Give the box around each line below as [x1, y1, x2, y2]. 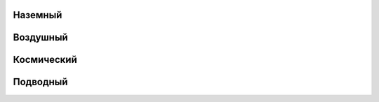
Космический [13, 54, 77, 66]
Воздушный [13, 31, 68, 43]
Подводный [13, 76, 68, 88]
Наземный [13, 9, 62, 21]
